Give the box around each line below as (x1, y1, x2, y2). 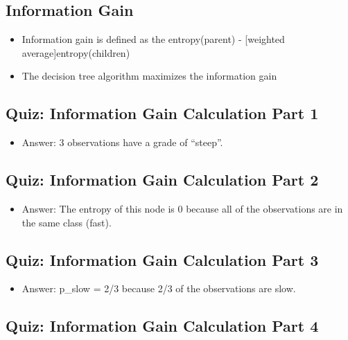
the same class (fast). (21, 215, 112, 229)
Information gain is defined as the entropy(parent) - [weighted (21, 32, 285, 46)
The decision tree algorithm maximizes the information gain (21, 69, 277, 83)
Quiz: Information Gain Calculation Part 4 (6, 315, 319, 337)
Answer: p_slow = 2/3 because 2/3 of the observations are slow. (21, 281, 296, 296)
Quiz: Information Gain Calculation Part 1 (6, 102, 319, 124)
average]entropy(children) (21, 45, 130, 60)
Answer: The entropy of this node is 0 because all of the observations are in (21, 201, 343, 215)
